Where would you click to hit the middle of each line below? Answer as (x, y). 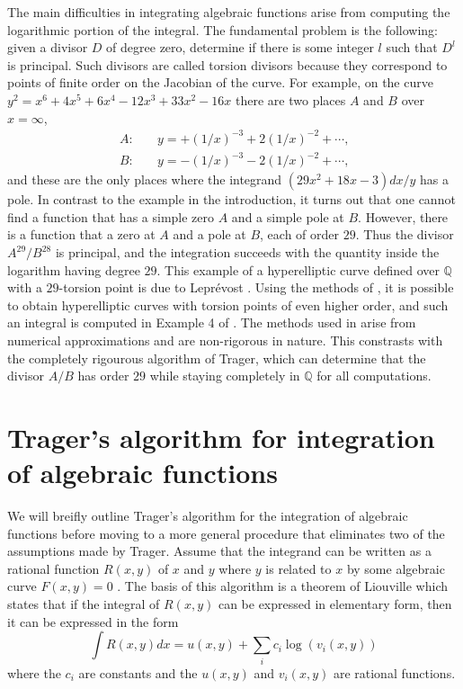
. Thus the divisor (405, 234)
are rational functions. (394, 672)
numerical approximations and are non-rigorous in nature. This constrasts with (225, 340)
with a (25, 287)
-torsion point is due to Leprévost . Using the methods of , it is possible (256, 287)
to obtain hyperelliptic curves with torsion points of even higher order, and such (228, 304)
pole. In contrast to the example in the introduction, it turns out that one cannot (231, 199)
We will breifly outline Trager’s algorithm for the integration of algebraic (208, 516)
